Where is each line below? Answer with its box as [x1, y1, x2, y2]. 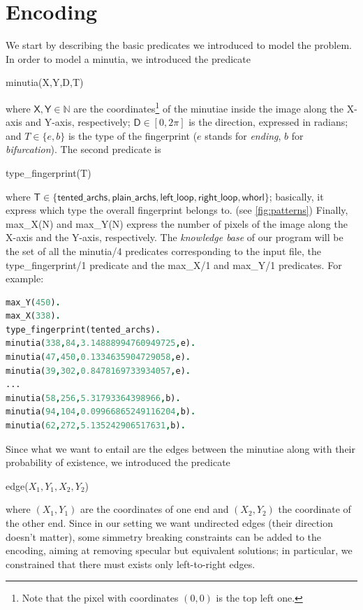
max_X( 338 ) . [6, 311, 61, 321]
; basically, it [269, 189, 324, 203]
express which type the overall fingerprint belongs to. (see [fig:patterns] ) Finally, [6, 203, 348, 217]
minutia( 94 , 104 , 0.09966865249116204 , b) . [6, 407, 196, 417]
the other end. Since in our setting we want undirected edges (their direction [6, 516, 333, 530]
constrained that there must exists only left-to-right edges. [6, 556, 255, 571]
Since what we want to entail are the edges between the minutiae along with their [6, 441, 355, 456]
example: [6, 271, 44, 286]
